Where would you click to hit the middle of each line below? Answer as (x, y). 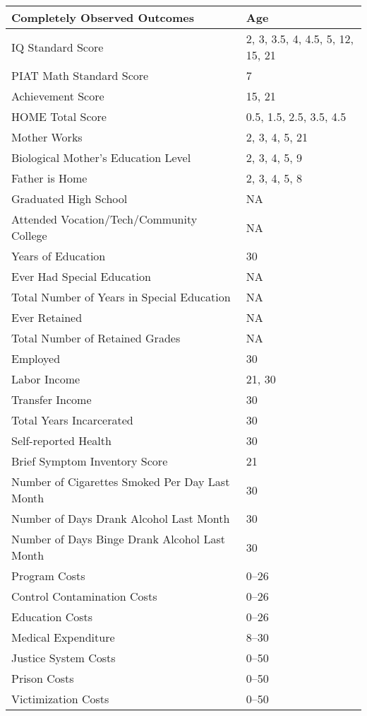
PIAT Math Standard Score (80, 75)
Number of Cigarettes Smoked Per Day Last (121, 481)
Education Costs (52, 617)
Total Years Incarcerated (72, 420)
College (29, 235)
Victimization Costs (60, 699)
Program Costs (48, 576)
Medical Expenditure (63, 637)
